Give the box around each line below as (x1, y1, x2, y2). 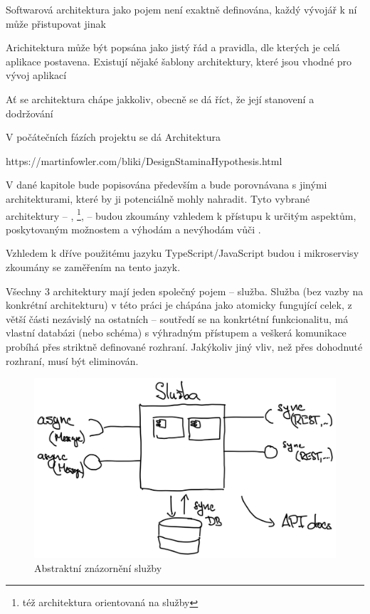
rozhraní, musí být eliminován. (6, 353, 139, 368)
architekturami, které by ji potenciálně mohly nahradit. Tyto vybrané (6, 191, 310, 206)
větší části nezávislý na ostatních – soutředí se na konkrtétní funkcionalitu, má (6, 311, 349, 326)
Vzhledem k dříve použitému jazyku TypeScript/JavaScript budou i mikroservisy (6, 245, 359, 260)
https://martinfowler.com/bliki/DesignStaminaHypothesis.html (6, 153, 282, 168)
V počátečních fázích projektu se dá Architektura (6, 129, 221, 144)
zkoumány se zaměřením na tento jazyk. (6, 259, 181, 274)
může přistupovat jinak (6, 16, 106, 31)
